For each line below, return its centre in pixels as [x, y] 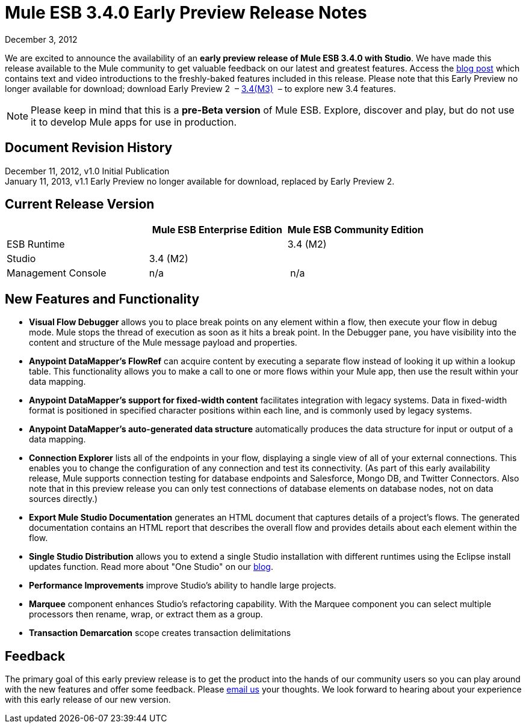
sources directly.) [63, 499]
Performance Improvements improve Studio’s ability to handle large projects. [183, 586]
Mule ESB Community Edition [355, 230]
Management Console [57, 273]
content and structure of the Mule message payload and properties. [163, 343]
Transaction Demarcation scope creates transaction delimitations [160, 633]
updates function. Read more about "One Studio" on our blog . [151, 567]
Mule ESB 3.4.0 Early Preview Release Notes [186, 13]
